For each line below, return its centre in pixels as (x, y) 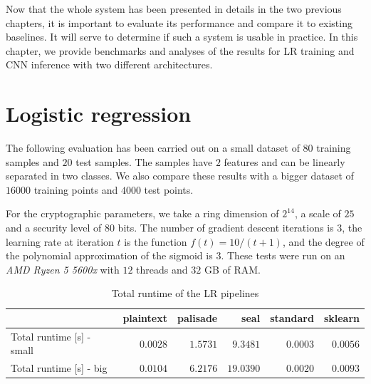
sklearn (341, 318)
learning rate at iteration (60, 241)
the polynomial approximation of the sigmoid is (109, 255)
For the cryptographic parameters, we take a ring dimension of (142, 213)
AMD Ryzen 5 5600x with (63, 269)
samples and (32, 161)
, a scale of (318, 213)
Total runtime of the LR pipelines (185, 293)
